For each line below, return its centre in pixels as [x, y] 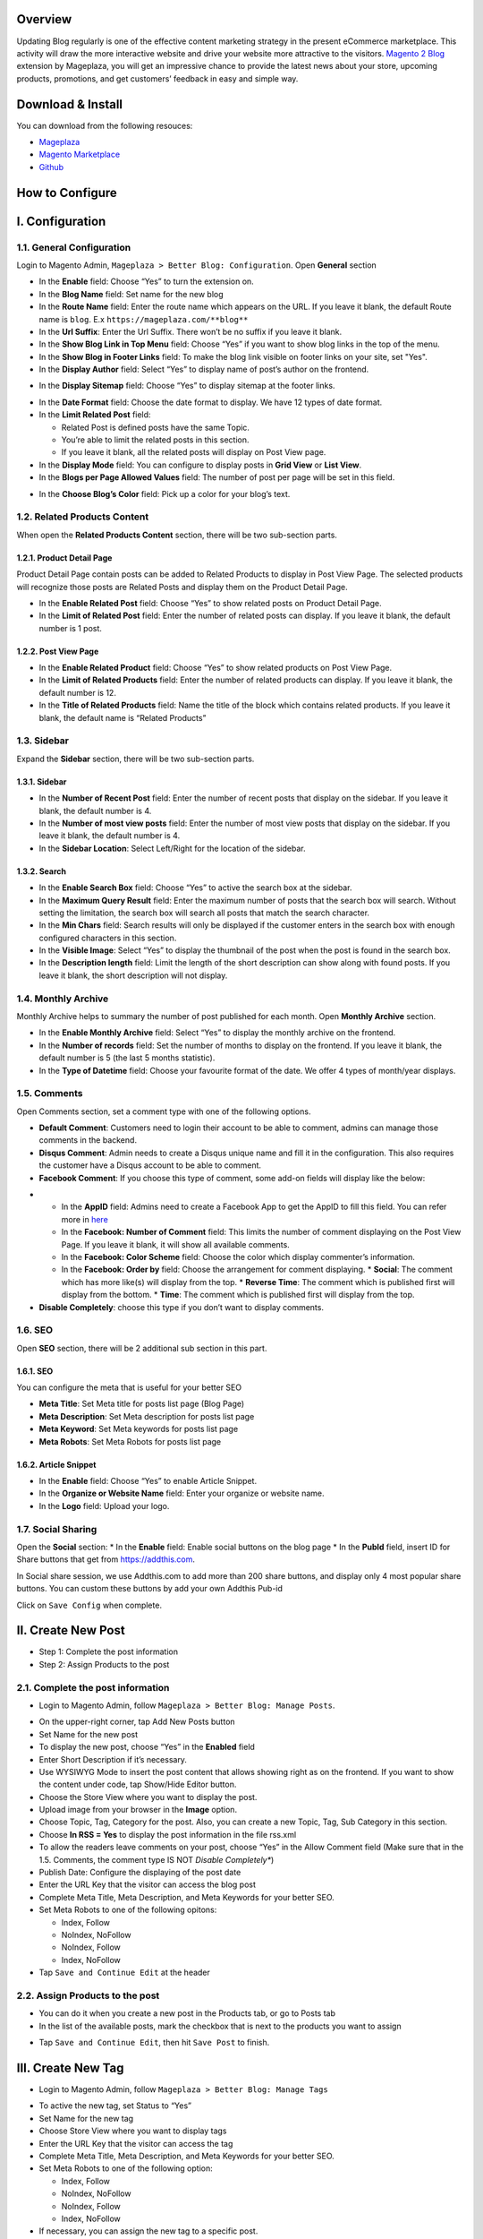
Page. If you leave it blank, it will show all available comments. [175, 1244]
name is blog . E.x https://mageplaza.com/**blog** [144, 319]
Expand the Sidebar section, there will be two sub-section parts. [136, 759]
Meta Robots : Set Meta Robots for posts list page [130, 1441]
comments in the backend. [88, 1140]
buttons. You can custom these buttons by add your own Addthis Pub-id [150, 1589]
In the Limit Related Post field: [95, 415]
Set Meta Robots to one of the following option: [126, 2168]
